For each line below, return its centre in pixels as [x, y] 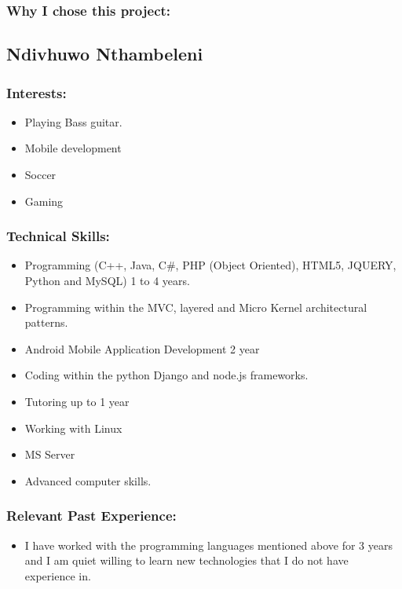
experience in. [58, 575]
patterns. [46, 322]
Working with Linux [73, 428]
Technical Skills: [58, 236]
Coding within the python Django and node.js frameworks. [166, 375]
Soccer [40, 175]
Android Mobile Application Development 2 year [142, 348]
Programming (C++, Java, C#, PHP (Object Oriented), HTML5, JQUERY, [210, 265]
